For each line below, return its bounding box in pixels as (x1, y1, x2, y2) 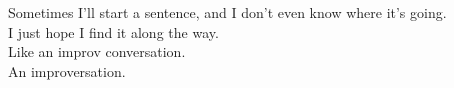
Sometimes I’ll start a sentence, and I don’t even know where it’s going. (8, 2, 447, 22)
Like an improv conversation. (8, 41, 186, 62)
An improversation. (8, 60, 126, 81)
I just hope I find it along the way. (8, 21, 219, 42)
